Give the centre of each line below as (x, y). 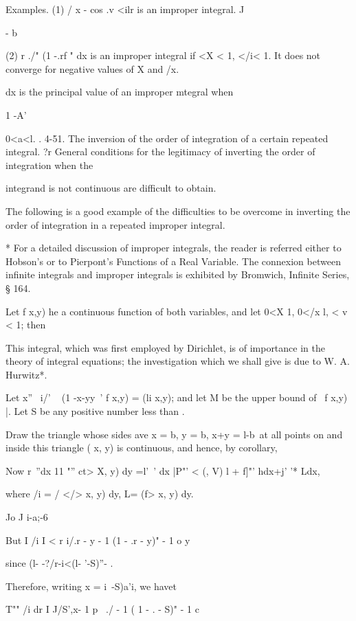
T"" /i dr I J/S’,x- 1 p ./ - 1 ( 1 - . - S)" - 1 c (102, 609)
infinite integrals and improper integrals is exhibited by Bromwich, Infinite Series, (178, 274)
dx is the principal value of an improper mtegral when (120, 92)
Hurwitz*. (26, 374)
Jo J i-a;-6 (27, 517)
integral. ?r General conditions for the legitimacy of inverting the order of (160, 151)
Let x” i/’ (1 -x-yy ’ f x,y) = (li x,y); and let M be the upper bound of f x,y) (177, 397)
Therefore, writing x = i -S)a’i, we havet (91, 586)
